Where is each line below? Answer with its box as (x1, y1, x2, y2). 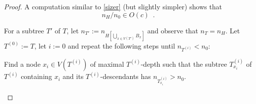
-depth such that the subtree (141, 58, 227, 69)
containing (21, 71, 52, 81)
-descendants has (100, 71, 151, 81)
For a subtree (4, 25, 44, 35)
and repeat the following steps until (68, 40, 175, 51)
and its (63, 71, 84, 81)
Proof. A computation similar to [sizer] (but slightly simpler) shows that (4, 1, 222, 11)
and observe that (147, 25, 198, 35)
